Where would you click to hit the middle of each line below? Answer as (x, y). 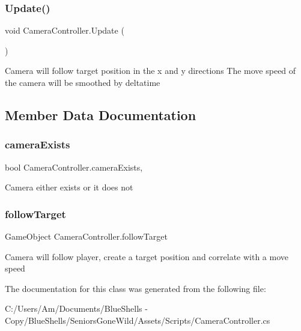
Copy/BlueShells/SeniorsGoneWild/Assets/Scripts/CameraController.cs (138, 320)
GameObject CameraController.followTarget (86, 236)
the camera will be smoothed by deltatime (83, 82)
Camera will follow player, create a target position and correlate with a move (147, 256)
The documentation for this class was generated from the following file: (135, 288)
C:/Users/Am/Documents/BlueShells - (76, 308)
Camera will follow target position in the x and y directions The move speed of (150, 71)
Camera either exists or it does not (69, 187)
